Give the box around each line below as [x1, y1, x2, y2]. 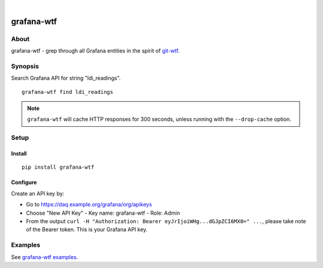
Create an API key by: [11, 190, 65, 197]
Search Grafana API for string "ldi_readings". [11, 75, 121, 82]
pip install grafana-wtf [22, 164, 95, 170]
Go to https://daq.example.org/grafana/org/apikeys [26, 201, 153, 208]
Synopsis [11, 62, 39, 70]
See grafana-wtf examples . [11, 253, 78, 260]
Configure [11, 179, 37, 186]
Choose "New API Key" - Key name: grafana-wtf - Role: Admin [26, 209, 181, 217]
